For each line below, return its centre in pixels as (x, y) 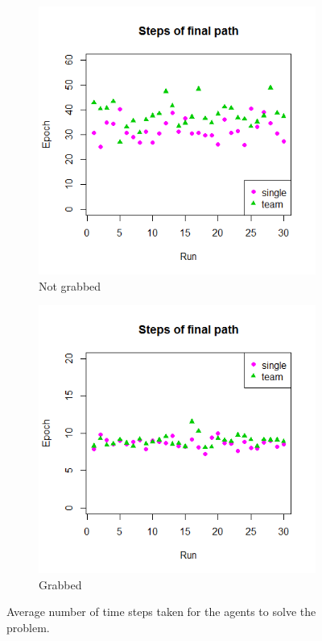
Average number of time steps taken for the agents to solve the (161, 612)
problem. (28, 627)
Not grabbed (70, 285)
